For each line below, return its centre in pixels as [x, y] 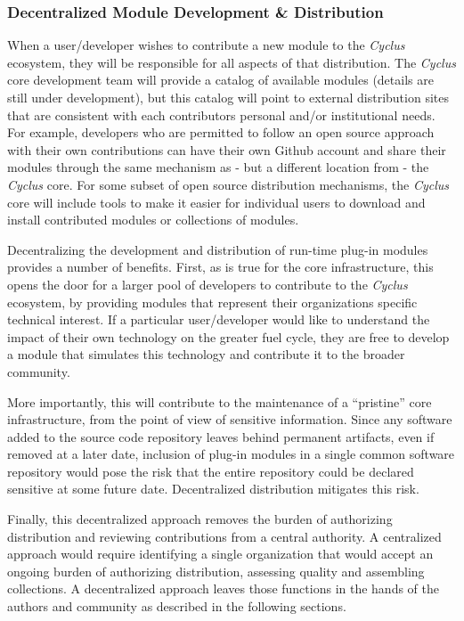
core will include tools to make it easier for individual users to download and [216, 202]
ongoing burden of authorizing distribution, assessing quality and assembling [216, 571]
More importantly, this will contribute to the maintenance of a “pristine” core [220, 401]
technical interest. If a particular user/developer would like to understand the [219, 319]
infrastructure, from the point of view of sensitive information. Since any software [230, 419]
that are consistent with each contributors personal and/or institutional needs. [221, 114]
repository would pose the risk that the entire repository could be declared [211, 471]
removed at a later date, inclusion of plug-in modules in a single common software [231, 454]
